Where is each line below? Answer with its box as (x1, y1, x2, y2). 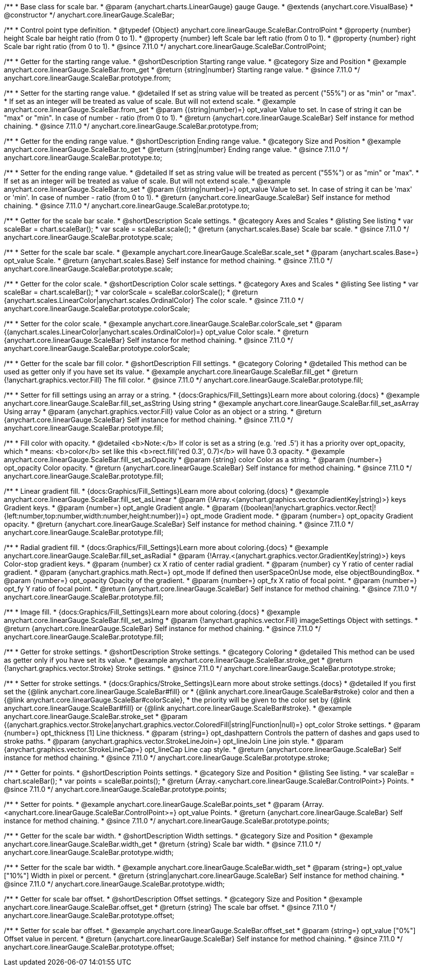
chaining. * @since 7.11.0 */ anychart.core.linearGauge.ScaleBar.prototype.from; (4, 122, 259, 130)
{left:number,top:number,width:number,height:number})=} (4, 512, 189, 520)
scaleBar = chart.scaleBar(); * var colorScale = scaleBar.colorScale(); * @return (4, 288, 258, 296)
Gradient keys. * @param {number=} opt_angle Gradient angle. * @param (4, 503, 239, 512)
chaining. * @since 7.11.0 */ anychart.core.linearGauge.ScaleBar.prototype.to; (4, 201, 250, 210)
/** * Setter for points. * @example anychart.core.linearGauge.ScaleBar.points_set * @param (4, 800, 300, 808)
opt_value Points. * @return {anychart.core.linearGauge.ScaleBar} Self (178, 808, 403, 817)
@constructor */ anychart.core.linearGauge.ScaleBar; (4, 11, 175, 19)
